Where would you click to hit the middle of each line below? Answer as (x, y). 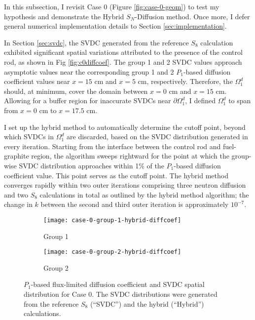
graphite (17, 156)
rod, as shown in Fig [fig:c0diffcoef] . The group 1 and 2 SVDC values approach (123, 61)
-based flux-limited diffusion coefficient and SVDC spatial (118, 284)
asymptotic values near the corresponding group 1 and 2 (89, 71)
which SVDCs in (29, 137)
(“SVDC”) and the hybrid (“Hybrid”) (147, 303)
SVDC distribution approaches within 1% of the (91, 165)
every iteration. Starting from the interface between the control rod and (112, 146)
